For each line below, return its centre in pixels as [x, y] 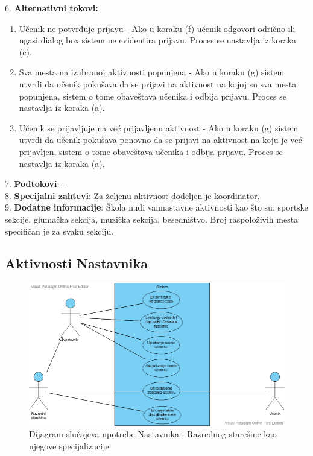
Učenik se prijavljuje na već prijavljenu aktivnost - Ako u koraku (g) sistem [159, 128]
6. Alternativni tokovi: [52, 8]
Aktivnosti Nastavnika [76, 263]
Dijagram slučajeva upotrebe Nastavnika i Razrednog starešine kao [153, 434]
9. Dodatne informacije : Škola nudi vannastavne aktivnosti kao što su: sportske [156, 207]
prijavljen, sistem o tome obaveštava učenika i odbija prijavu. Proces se [151, 151]
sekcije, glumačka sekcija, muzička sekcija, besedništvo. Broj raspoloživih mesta [152, 219]
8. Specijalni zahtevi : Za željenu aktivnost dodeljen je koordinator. [132, 195]
